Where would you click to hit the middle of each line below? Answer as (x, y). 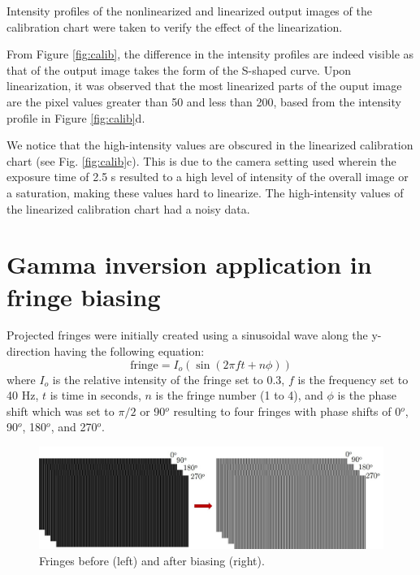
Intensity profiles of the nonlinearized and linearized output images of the (189, 11)
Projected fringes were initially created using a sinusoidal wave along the (187, 335)
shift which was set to (61, 411)
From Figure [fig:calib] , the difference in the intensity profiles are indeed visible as (210, 54)
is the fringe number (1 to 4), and (239, 395)
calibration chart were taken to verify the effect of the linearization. (175, 26)
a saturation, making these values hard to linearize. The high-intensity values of (205, 192)
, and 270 (74, 427)
